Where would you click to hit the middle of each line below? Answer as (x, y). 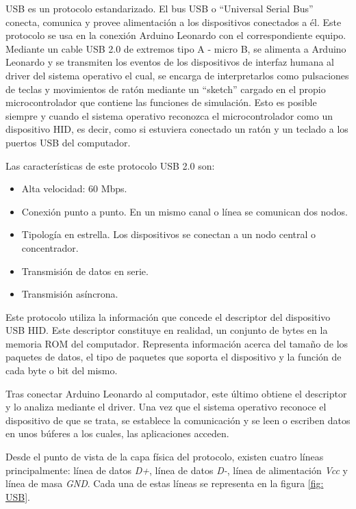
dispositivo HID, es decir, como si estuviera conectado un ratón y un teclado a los (177, 129)
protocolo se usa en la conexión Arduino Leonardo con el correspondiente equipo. (176, 35)
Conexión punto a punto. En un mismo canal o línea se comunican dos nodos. (185, 211)
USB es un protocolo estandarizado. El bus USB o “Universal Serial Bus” (160, 8)
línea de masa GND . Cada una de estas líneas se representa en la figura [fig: (165, 483)
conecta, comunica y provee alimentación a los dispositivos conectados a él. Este (174, 22)
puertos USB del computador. (68, 142)
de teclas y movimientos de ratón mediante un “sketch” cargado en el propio (166, 89)
